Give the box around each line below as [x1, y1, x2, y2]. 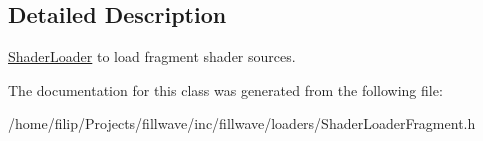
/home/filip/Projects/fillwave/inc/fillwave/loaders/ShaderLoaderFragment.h [8, 113, 476, 134]
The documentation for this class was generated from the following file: [8, 79, 443, 100]
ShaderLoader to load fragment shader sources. [8, 46, 296, 67]
